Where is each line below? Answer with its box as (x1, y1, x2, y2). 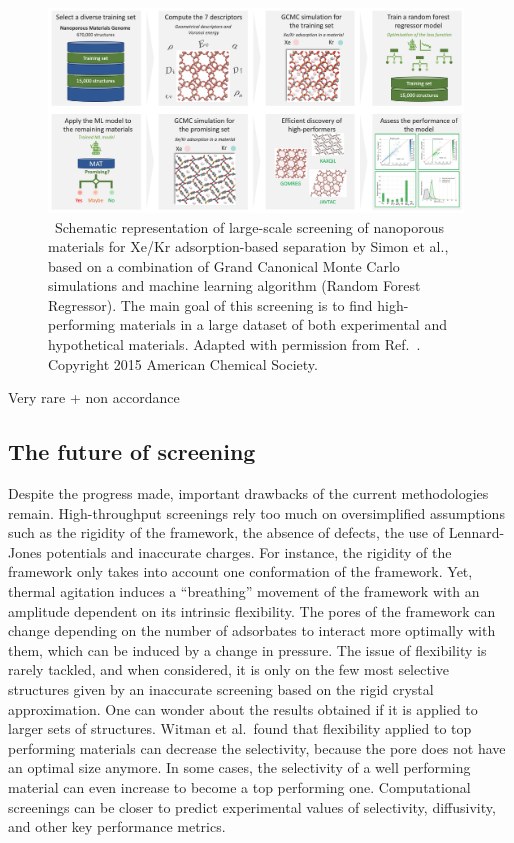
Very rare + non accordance (8, 387, 180, 408)
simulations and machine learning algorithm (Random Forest (48, 275, 421, 296)
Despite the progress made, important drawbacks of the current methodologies (8, 483, 489, 504)
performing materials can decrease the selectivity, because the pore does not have (8, 737, 506, 758)
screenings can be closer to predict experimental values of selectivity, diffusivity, (8, 796, 496, 817)
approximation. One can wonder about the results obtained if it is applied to (8, 698, 478, 719)
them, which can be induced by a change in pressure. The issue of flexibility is (8, 639, 487, 660)
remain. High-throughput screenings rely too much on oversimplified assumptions (8, 502, 505, 523)
